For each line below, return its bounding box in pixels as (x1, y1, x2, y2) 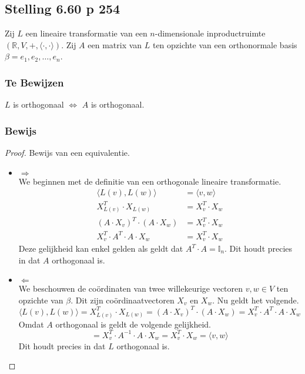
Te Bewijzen (5, 75, 64, 89)
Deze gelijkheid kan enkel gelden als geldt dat (18, 242, 183, 255)
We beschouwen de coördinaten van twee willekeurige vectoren (18, 282, 243, 295)
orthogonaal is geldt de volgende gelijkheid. (55, 318, 211, 330)
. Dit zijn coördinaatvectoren (71, 293, 175, 306)
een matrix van (88, 38, 142, 51)
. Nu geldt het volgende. (212, 293, 299, 306)
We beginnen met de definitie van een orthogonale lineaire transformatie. (18, 175, 281, 187)
